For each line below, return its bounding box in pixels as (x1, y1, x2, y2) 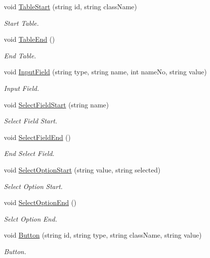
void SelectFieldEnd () (4, 132, 71, 142)
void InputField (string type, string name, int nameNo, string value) (4, 67, 207, 77)
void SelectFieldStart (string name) (4, 99, 109, 109)
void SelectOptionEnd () (4, 197, 77, 207)
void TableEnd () (4, 34, 55, 44)
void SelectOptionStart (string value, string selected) (4, 164, 161, 174)
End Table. (4, 50, 36, 60)
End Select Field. (4, 148, 55, 158)
